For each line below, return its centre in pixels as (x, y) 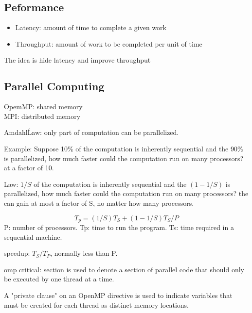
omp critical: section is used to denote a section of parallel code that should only (124, 269)
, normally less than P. (84, 253)
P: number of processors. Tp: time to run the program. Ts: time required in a (119, 227)
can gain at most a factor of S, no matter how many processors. (99, 203)
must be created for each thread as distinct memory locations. (96, 305)
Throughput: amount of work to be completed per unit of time (109, 43)
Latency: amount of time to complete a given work (91, 27)
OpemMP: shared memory (43, 107)
